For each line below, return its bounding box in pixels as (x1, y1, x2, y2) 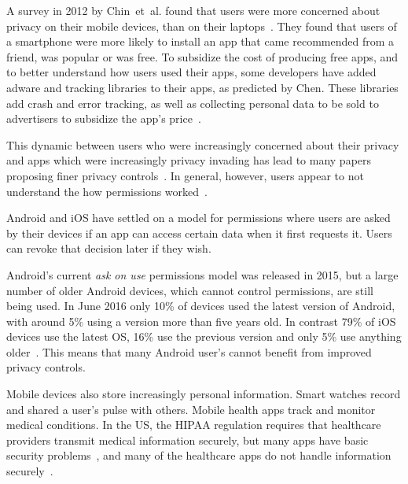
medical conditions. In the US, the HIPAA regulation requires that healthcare (6, 416, 381, 433)
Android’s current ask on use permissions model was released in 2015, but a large (6, 266, 399, 283)
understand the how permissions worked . (6, 183, 208, 199)
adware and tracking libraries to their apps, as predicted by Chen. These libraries (6, 79, 399, 95)
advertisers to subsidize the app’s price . (6, 110, 201, 127)
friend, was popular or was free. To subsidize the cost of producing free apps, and (6, 48, 399, 65)
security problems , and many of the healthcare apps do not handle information (6, 447, 391, 464)
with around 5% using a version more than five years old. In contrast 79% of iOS (6, 312, 396, 329)
